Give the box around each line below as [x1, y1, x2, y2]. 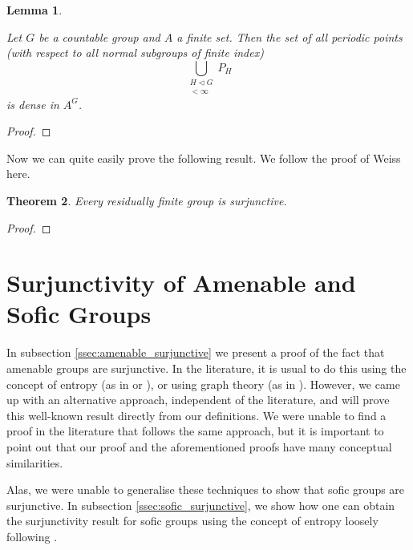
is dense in [6, 95, 59, 112]
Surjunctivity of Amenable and [6, 266, 356, 299]
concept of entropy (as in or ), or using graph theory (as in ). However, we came [6, 375, 400, 392]
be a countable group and [38, 28, 160, 45]
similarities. [6, 454, 63, 471]
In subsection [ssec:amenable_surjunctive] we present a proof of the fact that [6, 344, 385, 361]
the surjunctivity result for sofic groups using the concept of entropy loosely [6, 512, 379, 529]
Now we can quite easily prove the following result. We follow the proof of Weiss [6, 149, 401, 166]
